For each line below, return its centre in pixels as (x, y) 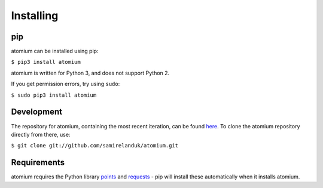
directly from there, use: (41, 134)
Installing (35, 16)
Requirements (38, 163)
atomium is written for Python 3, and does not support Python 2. (90, 73)
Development (37, 112)
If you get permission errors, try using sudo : (65, 84)
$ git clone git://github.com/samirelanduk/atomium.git (95, 146)
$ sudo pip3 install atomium (54, 95)
